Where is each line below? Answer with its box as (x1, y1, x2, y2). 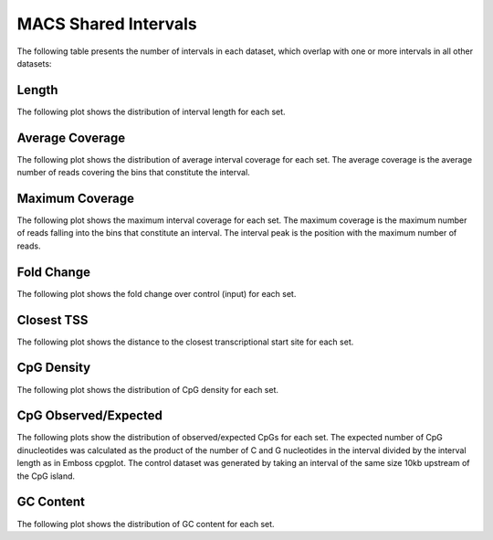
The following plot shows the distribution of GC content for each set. (16, 518, 275, 529)
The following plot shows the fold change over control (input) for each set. (16, 288, 297, 299)
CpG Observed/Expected (16, 408, 163, 424)
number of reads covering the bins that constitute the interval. (16, 167, 250, 178)
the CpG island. (16, 471, 76, 482)
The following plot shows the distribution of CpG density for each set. (16, 384, 278, 395)
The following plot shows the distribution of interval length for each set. (16, 106, 287, 117)
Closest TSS (16, 312, 89, 328)
